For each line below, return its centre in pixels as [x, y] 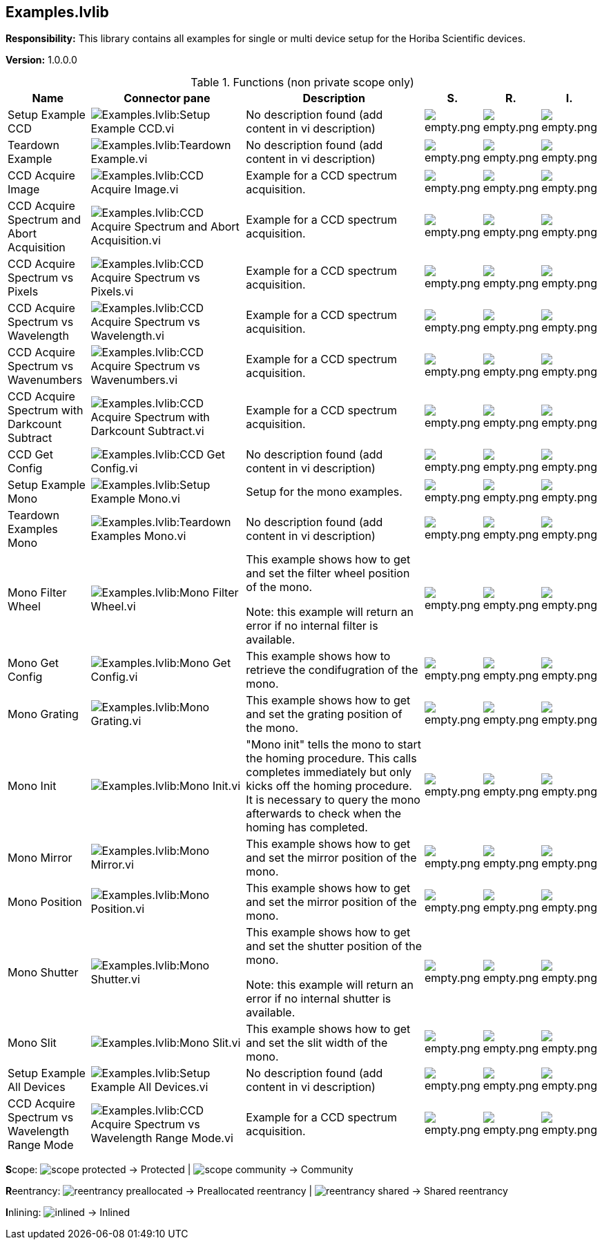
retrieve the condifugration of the [332, 670]
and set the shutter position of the [334, 946]
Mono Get [33, 663]
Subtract [30, 438]
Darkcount [35, 424]
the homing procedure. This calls [331, 759]
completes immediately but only [329, 772]
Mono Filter [37, 593]
